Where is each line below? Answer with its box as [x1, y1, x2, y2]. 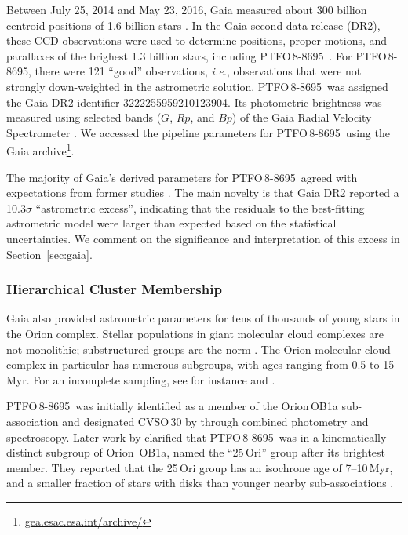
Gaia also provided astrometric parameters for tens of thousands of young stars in [6, 310, 400, 326]
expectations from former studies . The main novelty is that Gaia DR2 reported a [6, 184, 399, 201]
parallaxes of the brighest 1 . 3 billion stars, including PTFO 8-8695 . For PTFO [6, 47, 387, 64]
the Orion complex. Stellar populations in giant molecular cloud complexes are [6, 325, 384, 341]
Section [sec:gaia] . [6, 246, 93, 262]
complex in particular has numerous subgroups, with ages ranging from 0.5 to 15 [6, 356, 395, 373]
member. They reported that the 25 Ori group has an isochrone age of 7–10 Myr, [6, 459, 393, 475]
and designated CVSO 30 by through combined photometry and [62, 413, 369, 429]
